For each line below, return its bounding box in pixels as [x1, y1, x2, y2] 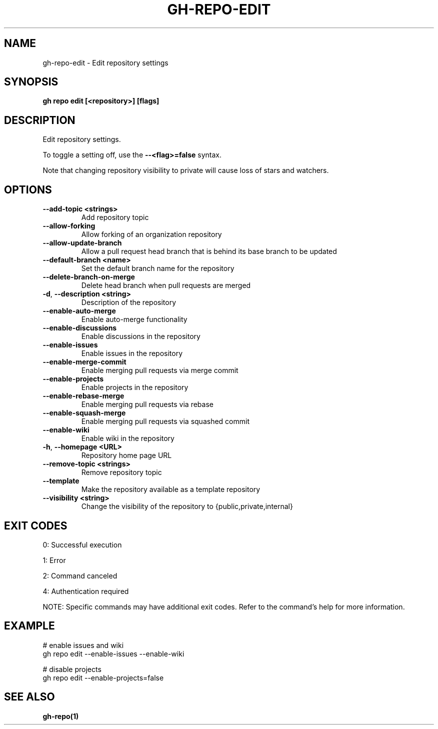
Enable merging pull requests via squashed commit [81, 417, 249, 426]
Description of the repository [81, 298, 176, 307]
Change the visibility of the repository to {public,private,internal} [81, 502, 293, 511]
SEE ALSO [4, 690, 55, 703]
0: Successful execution [42, 540, 122, 549]
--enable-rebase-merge [42, 391, 124, 400]
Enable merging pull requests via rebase [81, 400, 213, 409]
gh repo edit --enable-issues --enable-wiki [42, 649, 184, 658]
